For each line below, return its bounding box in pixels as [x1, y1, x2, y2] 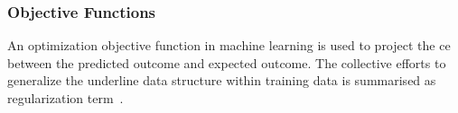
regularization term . [7, 89, 124, 107]
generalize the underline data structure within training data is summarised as [7, 71, 436, 90]
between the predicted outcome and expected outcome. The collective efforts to [7, 53, 446, 72]
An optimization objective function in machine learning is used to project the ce [7, 36, 451, 55]
